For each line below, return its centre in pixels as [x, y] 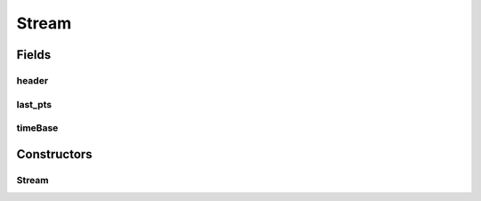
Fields [34, 55]
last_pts [34, 104]
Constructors [54, 154]
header [33, 80]
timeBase [37, 128]
